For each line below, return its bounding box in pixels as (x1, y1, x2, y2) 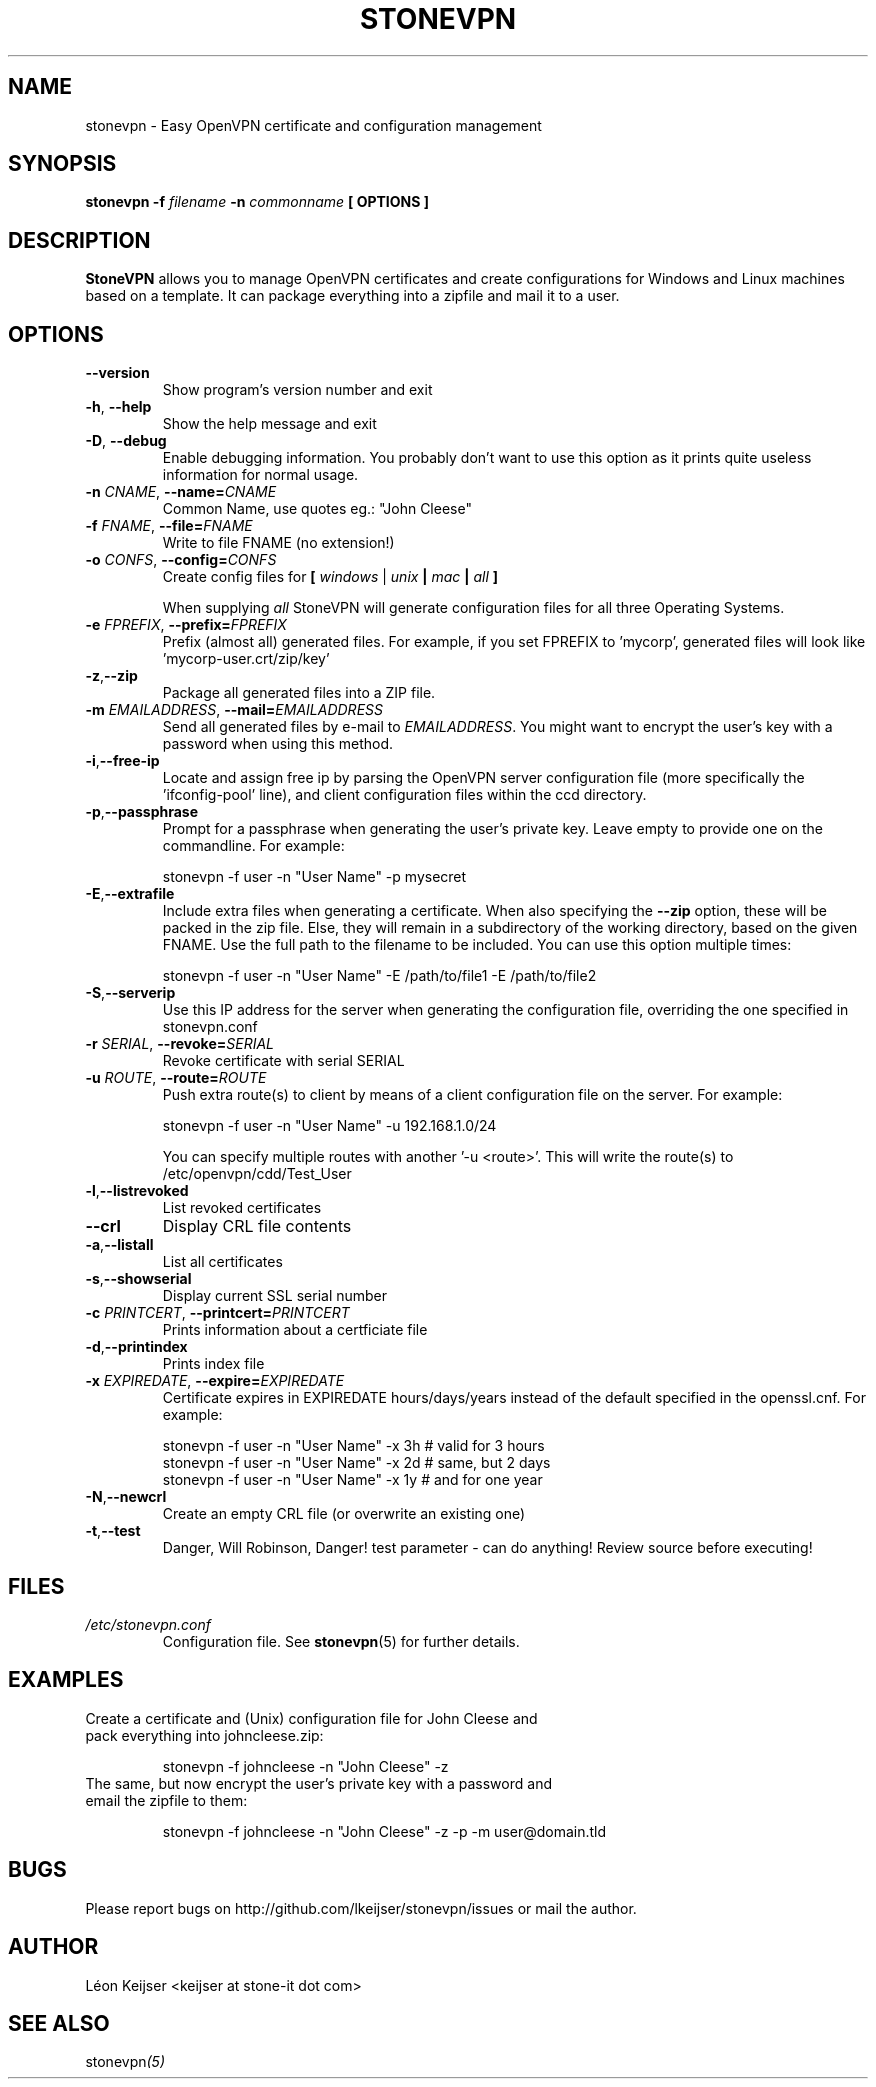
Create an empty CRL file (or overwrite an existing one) (162, 1505, 526, 1523)
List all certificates (162, 1253, 283, 1271)
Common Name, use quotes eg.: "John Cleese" (162, 500, 472, 518)
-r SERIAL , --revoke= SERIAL (85, 1035, 274, 1053)
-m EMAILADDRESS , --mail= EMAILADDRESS (85, 701, 383, 719)
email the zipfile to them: (85, 1791, 248, 1809)
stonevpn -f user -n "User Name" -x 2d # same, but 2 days (162, 1454, 551, 1472)
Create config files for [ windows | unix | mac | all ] (162, 568, 499, 586)
